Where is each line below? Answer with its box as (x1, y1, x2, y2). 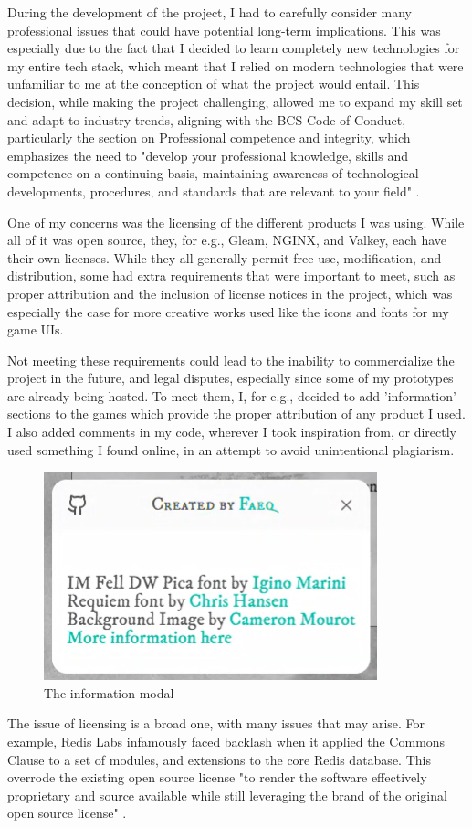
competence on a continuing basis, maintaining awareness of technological (7, 164, 419, 183)
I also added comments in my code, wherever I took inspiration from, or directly (7, 422, 457, 441)
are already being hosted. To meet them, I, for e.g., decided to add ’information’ (7, 386, 456, 405)
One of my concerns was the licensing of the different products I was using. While (7, 212, 465, 231)
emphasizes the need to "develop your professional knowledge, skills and (7, 145, 408, 165)
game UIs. (7, 320, 64, 339)
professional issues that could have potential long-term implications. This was (7, 20, 441, 39)
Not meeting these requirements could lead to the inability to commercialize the (7, 350, 455, 369)
